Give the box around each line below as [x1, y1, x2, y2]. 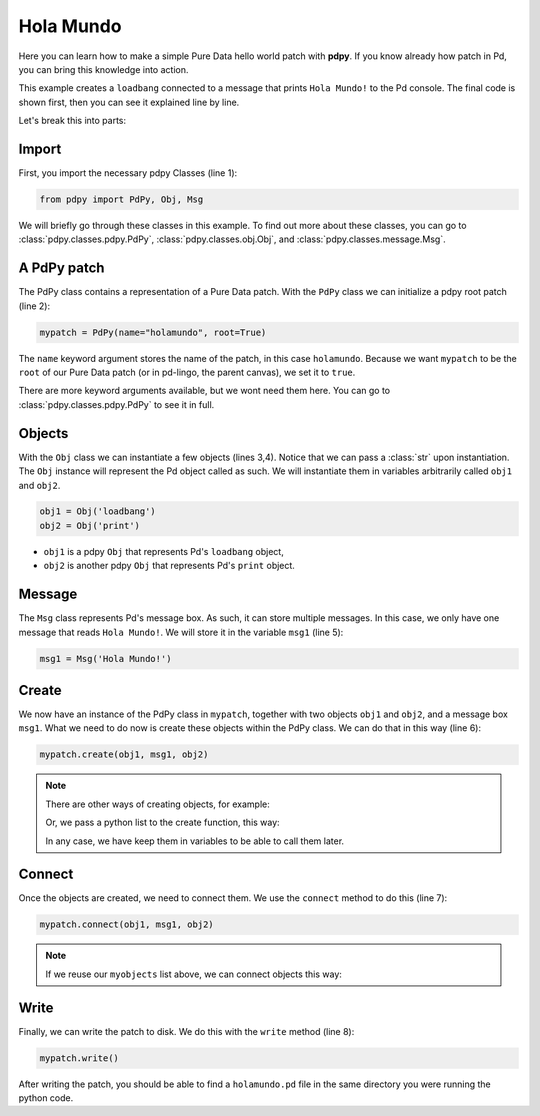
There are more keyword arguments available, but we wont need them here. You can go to [18, 385, 390, 397]
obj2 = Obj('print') [39, 520, 140, 531]
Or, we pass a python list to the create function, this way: [45, 816, 280, 829]
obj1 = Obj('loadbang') [39, 506, 157, 517]
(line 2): [18, 300, 50, 312]
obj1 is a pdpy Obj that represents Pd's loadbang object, [43, 545, 284, 557]
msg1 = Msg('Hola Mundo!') [39, 653, 172, 664]
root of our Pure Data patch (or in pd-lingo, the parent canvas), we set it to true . [18, 366, 356, 379]
